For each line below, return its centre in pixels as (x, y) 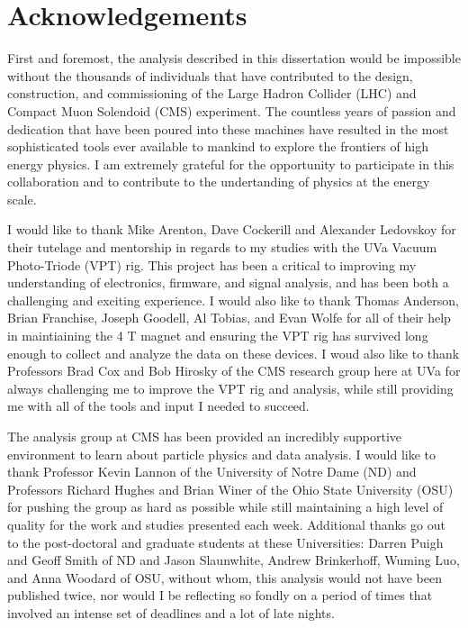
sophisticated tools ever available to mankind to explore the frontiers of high (218, 146)
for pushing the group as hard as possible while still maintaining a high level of (225, 507)
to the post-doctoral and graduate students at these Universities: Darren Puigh (225, 542)
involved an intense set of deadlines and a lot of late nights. (171, 612)
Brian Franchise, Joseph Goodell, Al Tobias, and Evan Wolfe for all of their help (229, 318)
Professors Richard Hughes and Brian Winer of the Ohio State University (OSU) (230, 489)
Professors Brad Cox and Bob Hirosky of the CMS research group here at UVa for (234, 371)
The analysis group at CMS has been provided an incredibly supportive (205, 436)
